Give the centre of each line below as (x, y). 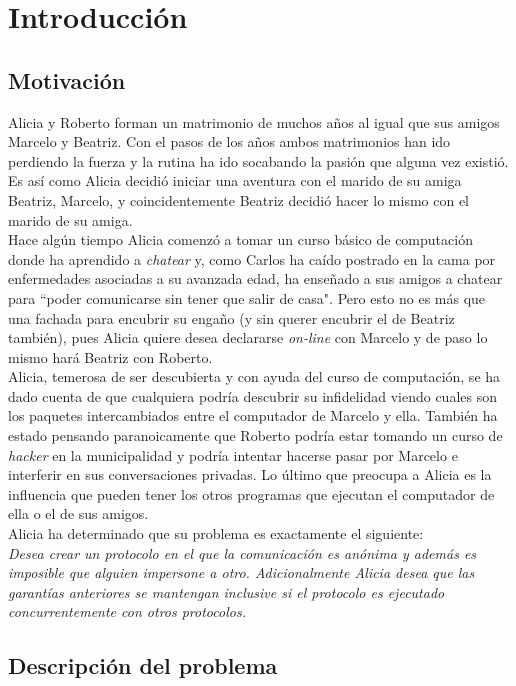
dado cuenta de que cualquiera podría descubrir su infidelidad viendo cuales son (252, 395)
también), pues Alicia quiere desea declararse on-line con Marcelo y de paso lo (248, 337)
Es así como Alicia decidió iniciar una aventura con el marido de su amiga (235, 180)
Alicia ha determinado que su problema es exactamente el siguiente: (216, 533)
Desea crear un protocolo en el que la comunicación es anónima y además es (242, 552)
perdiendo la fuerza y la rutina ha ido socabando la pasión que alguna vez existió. (258, 160)
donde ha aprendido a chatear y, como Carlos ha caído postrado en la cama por (252, 258)
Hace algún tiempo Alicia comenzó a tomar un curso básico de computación (240, 239)
